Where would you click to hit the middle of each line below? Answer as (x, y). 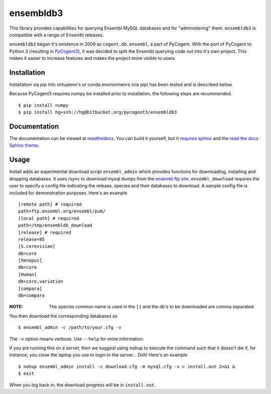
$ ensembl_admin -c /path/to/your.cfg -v (70, 328)
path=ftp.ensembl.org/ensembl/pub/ (62, 211)
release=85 (32, 239)
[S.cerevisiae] (37, 246)
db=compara (32, 295)
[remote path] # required (50, 204)
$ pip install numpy (43, 105)
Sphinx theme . (24, 145)
